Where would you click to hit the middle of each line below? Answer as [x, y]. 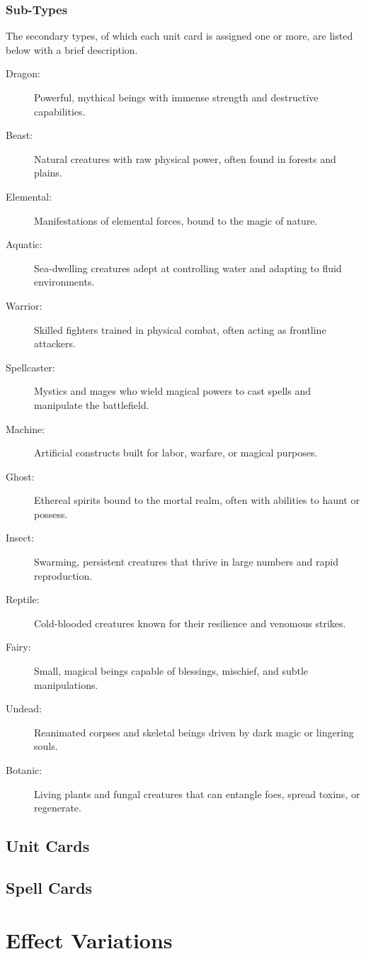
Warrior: [24, 305]
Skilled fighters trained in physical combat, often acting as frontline [180, 329]
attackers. [55, 343]
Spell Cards [49, 887]
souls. [46, 746]
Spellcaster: [30, 367]
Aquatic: [24, 244]
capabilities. [60, 111]
